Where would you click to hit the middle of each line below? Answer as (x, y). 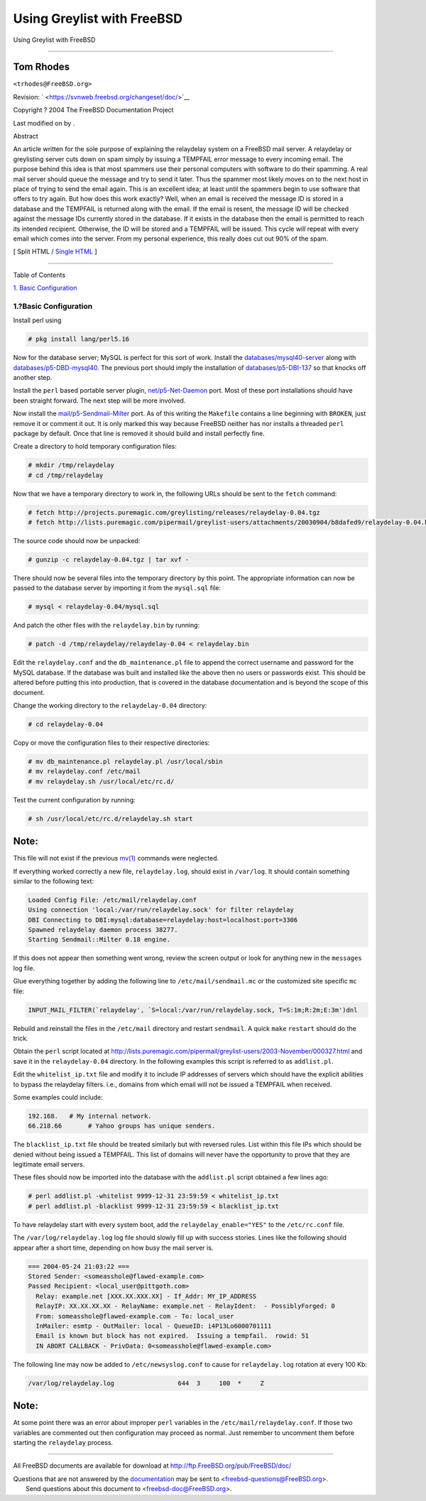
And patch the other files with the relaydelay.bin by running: (106, 626)
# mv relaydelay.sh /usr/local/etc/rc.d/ (101, 781)
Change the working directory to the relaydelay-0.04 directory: (110, 705)
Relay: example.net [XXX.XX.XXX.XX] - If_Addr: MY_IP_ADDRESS (146, 1296)
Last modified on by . (44, 123)
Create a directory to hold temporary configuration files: (95, 447)
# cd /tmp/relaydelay (66, 475)
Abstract (26, 136)
